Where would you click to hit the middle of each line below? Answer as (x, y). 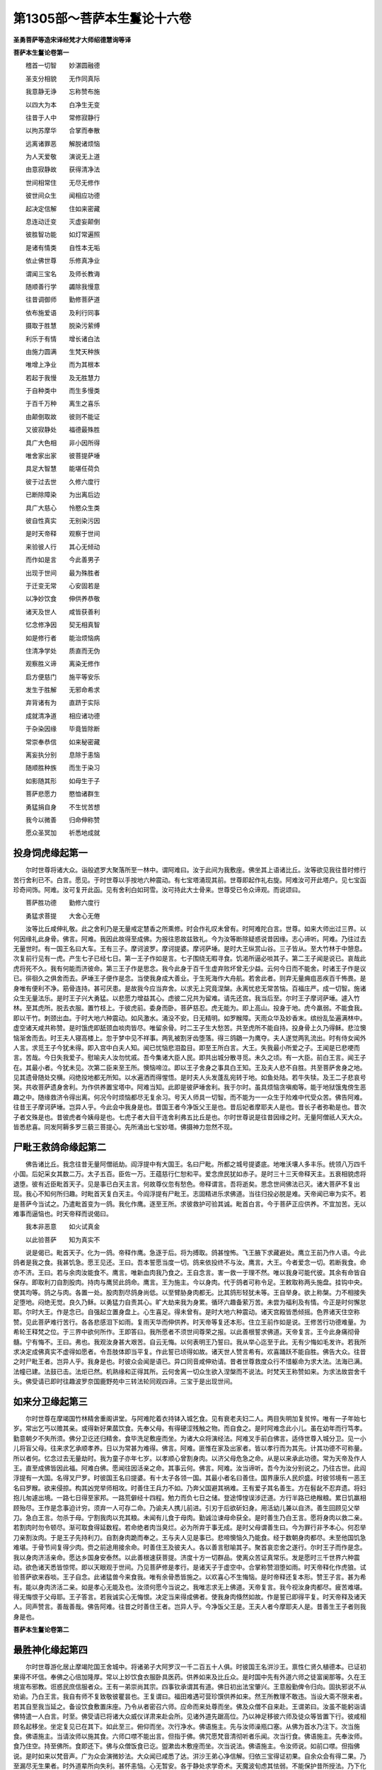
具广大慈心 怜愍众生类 (63, 508)
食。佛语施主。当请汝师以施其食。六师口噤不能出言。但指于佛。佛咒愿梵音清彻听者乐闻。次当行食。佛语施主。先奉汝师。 (190, 1736)
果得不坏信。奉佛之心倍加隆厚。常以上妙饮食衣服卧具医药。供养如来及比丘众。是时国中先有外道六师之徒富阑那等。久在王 (190, 1677)
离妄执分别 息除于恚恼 (63, 755)
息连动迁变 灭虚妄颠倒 (63, 222)
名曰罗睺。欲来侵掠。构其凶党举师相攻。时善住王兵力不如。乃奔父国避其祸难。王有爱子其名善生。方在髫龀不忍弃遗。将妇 (190, 1488)
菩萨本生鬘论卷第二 (41, 1630)
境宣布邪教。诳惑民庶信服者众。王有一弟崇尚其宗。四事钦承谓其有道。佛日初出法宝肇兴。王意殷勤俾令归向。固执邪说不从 (190, 1686)
